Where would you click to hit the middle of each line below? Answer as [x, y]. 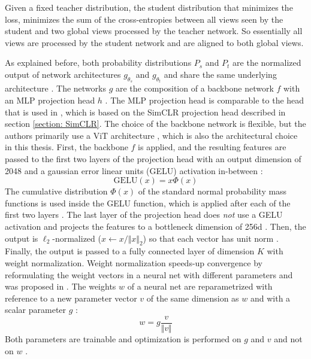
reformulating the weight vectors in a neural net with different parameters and [149, 274]
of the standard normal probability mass [212, 191]
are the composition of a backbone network [194, 88]
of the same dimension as [193, 298]
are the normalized [267, 63]
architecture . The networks [55, 88]
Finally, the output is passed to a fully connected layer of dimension [130, 251]
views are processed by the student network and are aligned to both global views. [154, 42]
